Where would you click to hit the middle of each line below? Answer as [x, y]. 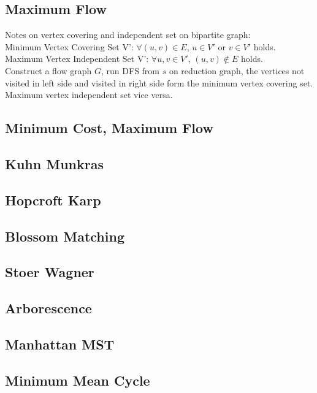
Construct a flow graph [48, 70]
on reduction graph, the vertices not [237, 70]
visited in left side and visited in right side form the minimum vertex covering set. [159, 82]
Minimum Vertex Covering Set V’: [69, 46]
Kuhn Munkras [54, 163]
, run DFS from [131, 70]
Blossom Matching [65, 236]
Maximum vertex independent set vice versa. [89, 95]
